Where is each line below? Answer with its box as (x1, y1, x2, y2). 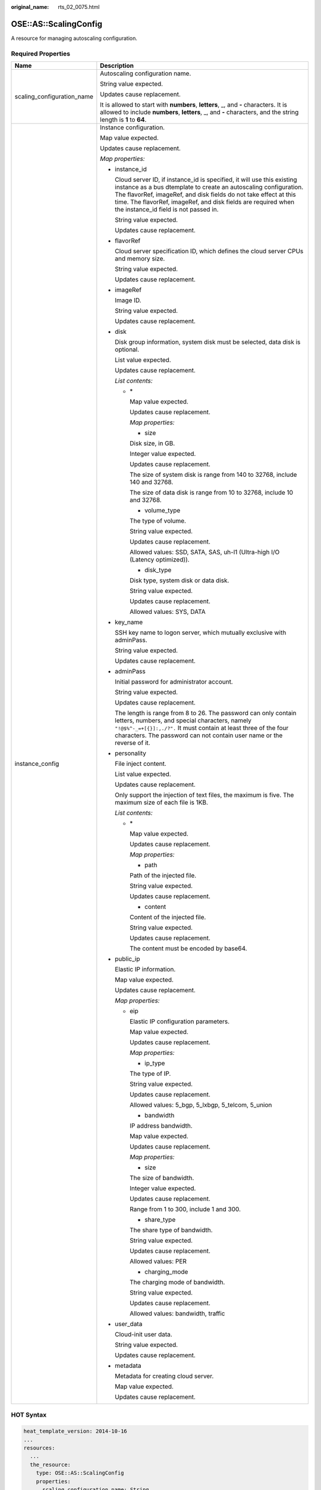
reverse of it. (115, 739, 151, 747)
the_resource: (30, 1461, 71, 1468)
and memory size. (115, 254, 165, 263)
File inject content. (115, 760, 166, 768)
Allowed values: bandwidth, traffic (130, 1309, 225, 1318)
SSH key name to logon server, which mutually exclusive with (115, 629, 287, 637)
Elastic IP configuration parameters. (130, 1017, 230, 1026)
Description (100, 61, 134, 70)
